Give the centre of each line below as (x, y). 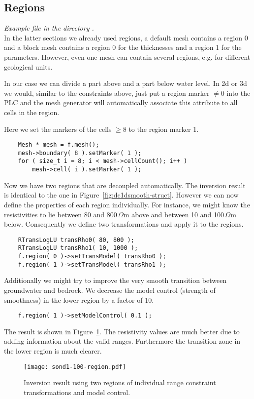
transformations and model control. (77, 392)
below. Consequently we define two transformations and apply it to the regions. (124, 224)
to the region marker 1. (164, 129)
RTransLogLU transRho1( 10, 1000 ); (78, 248)
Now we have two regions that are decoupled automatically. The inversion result (125, 185)
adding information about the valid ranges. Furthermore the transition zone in (122, 341)
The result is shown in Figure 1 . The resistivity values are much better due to (122, 331)
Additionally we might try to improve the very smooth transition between (115, 280)
